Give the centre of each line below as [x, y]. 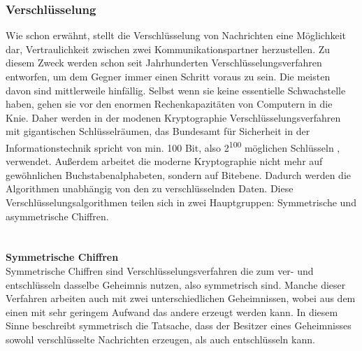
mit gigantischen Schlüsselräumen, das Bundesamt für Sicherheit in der [158, 131]
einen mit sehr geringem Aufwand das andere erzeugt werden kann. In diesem [172, 311]
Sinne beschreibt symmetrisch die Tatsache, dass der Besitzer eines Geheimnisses [179, 325]
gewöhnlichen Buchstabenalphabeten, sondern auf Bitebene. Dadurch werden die [179, 174]
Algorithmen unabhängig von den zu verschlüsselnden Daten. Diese [150, 188]
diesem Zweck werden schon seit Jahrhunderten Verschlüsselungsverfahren [164, 63]
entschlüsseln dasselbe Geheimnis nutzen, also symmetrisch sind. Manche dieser [176, 284]
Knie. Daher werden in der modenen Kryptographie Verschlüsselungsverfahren [173, 117]
